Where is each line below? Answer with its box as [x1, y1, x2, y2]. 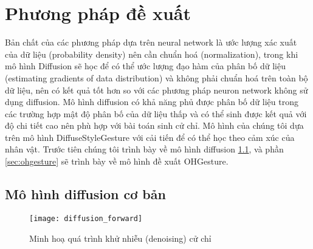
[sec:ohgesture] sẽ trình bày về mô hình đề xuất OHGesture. [5, 155, 229, 168]
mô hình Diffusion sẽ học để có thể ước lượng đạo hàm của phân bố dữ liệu [5, 60, 286, 72]
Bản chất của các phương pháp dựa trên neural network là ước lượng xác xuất [5, 36, 297, 49]
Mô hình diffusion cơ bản [5, 185, 166, 203]
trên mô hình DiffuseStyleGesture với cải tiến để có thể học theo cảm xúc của [5, 131, 295, 143]
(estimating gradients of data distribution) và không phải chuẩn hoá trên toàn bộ [5, 71, 308, 84]
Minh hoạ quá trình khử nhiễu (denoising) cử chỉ [29, 231, 212, 244]
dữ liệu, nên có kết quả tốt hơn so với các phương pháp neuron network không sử [5, 83, 308, 96]
